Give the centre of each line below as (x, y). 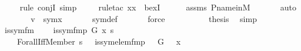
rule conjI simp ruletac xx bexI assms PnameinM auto (158, 7)
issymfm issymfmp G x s (59, 30)
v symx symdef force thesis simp (144, 18)
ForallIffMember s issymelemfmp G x (99, 41)
